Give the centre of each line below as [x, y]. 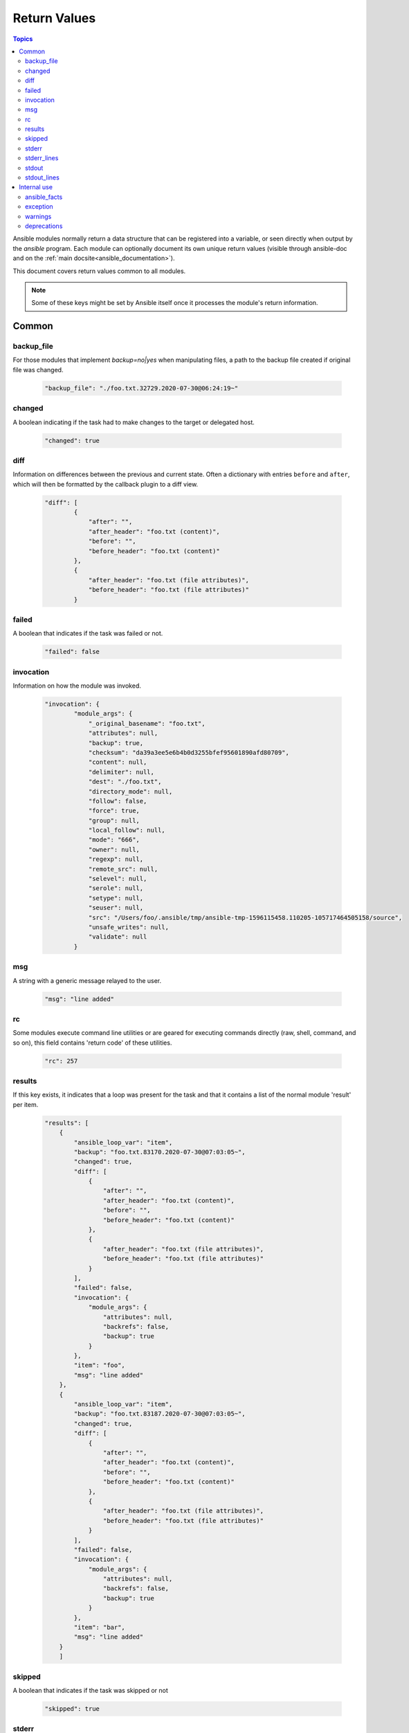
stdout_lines [43, 177]
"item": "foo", [100, 1365]
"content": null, [118, 762]
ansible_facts [44, 197]
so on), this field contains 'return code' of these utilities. [92, 1043]
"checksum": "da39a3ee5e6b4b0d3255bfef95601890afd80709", [189, 752]
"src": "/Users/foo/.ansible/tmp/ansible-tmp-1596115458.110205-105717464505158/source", [245, 917]
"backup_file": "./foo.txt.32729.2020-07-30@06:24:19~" [142, 388]
